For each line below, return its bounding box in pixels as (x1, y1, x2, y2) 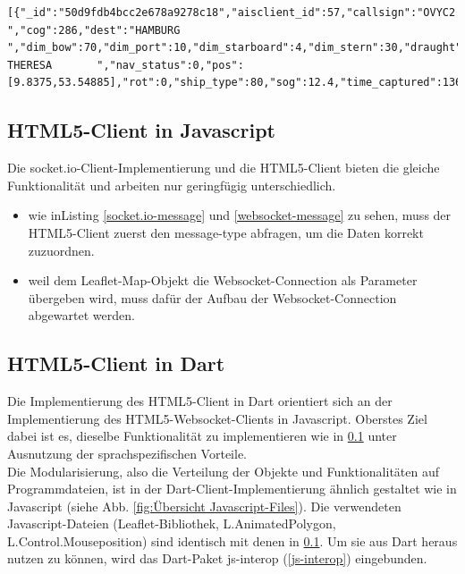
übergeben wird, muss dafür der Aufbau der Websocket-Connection (28, 288, 397, 307)
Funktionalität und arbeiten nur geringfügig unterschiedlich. (7, 175, 336, 194)
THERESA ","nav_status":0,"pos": (7, 58, 244, 72)
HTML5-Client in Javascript (7, 116, 275, 144)
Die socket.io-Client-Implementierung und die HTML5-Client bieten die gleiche (7, 158, 440, 177)
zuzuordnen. (28, 241, 95, 259)
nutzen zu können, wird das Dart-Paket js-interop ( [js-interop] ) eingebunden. (7, 549, 427, 568)
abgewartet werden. (28, 306, 135, 325)
